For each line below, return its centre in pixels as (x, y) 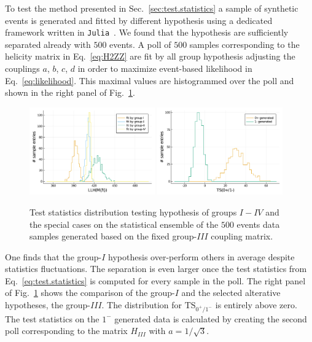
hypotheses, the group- (48, 305)
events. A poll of (140, 44)
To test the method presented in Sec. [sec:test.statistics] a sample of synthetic (152, 8)
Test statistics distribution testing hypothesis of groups (133, 212)
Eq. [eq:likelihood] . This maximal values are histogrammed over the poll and (150, 80)
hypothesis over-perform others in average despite (201, 256)
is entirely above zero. (256, 305)
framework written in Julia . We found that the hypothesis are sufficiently (147, 32)
